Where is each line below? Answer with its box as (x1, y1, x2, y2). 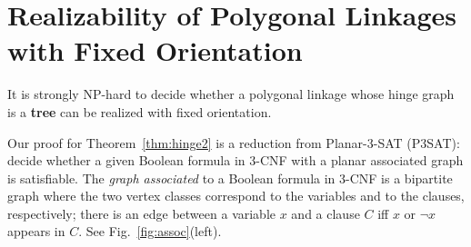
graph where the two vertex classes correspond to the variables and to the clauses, (7, 186, 465, 205)
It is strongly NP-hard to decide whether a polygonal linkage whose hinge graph (7, 84, 455, 104)
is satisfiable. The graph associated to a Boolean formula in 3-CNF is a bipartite (7, 168, 453, 187)
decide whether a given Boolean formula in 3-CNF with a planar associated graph (7, 151, 464, 170)
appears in (7, 222, 65, 241)
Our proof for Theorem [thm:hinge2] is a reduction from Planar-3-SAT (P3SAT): (7, 133, 460, 152)
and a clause (291, 203, 360, 222)
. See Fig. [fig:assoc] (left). (78, 222, 222, 241)
